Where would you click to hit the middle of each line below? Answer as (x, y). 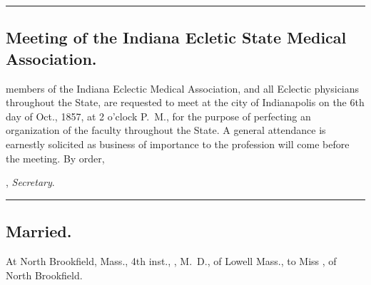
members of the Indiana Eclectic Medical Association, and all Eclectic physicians (183, 88)
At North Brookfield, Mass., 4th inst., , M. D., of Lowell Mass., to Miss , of (171, 260)
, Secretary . (30, 182)
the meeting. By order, (55, 158)
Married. (39, 231)
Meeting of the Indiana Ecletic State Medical (176, 37)
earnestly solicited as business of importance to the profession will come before (178, 144)
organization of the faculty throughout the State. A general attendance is (166, 130)
